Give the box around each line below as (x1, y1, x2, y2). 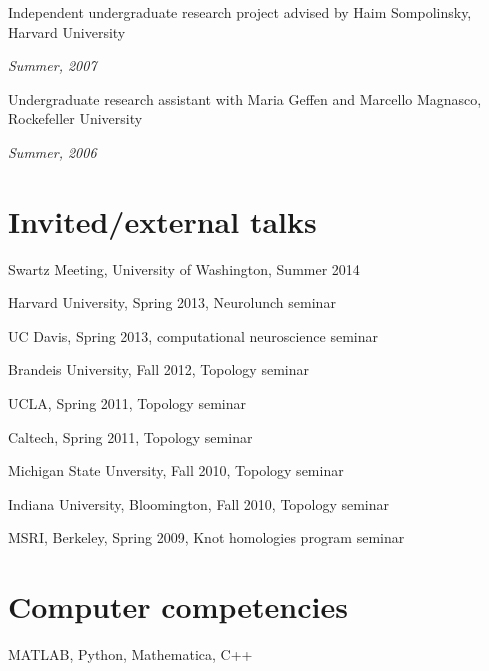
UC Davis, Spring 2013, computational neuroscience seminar (8, 325, 378, 346)
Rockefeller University (8, 108, 143, 129)
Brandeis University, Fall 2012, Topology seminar (8, 359, 309, 380)
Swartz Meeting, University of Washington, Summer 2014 (8, 258, 360, 279)
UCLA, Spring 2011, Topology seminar (8, 393, 246, 414)
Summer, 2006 (8, 141, 97, 162)
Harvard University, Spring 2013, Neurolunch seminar (8, 292, 336, 313)
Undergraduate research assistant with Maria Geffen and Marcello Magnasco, (8, 88, 482, 109)
